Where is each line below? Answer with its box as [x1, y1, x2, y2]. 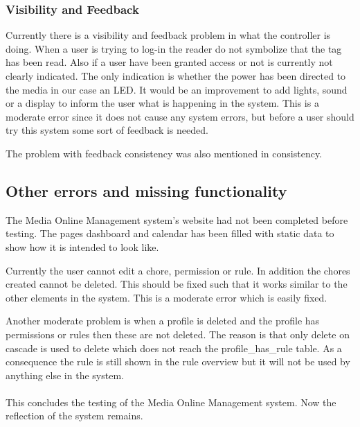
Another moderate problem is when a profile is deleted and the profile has [6, 313, 320, 328]
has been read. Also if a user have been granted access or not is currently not [6, 55, 333, 69]
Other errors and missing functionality [6, 180, 287, 201]
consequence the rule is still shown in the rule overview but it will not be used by [6, 354, 350, 369]
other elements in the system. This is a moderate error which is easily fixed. [6, 290, 327, 304]
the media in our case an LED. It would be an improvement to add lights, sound [6, 82, 348, 96]
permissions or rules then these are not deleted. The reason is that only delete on [6, 326, 350, 341]
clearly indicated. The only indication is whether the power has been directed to [6, 69, 346, 82]
